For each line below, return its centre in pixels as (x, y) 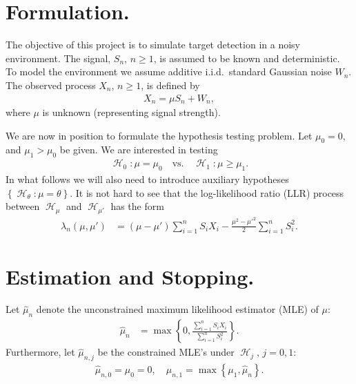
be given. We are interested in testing (139, 150)
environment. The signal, (58, 58)
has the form (137, 206)
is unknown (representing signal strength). (131, 112)
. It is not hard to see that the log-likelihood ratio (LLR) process (207, 192)
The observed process (51, 85)
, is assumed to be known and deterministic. (247, 58)
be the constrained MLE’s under (166, 352)
